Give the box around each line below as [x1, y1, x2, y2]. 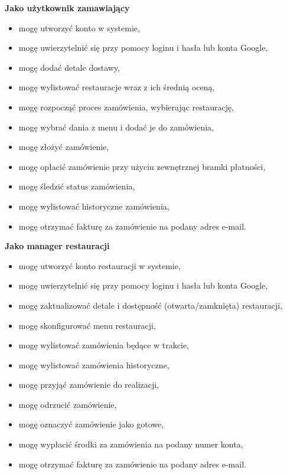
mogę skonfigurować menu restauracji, [18, 319, 156, 331]
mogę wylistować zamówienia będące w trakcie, [18, 339, 190, 351]
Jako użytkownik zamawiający [5, 2, 130, 14]
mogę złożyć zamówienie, [18, 140, 109, 153]
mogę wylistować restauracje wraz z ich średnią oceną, [18, 81, 215, 93]
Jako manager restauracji [5, 240, 110, 252]
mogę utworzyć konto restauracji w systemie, [18, 259, 181, 272]
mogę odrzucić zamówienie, [18, 398, 117, 410]
